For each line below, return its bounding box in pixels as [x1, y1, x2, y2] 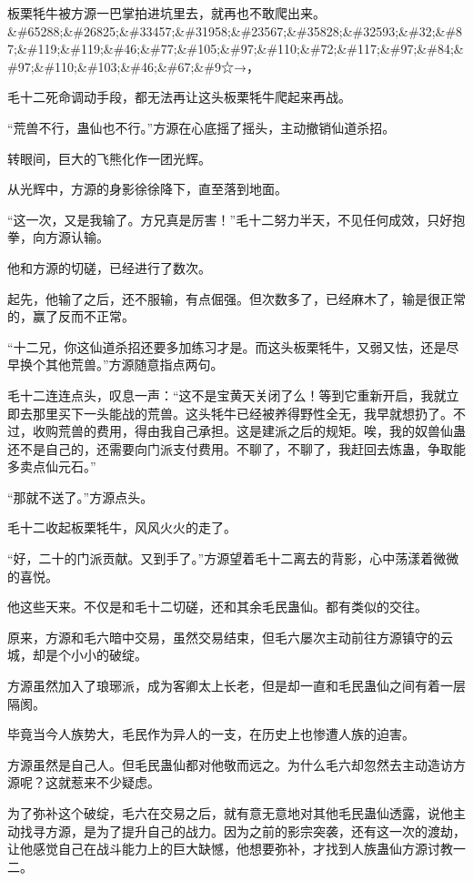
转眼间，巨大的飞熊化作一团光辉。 [7, 148, 211, 167]
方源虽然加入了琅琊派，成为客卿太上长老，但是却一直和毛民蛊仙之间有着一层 [7, 676, 466, 695]
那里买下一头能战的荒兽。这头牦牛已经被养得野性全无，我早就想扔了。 [32, 403, 453, 422]
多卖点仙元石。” [7, 457, 96, 476]
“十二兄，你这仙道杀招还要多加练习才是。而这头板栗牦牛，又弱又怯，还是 [7, 337, 447, 356]
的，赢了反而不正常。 [7, 307, 135, 326]
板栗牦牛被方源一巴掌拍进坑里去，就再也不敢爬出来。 [7, 4, 326, 22]
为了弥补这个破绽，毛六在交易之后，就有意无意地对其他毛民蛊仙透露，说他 [7, 804, 453, 822]
